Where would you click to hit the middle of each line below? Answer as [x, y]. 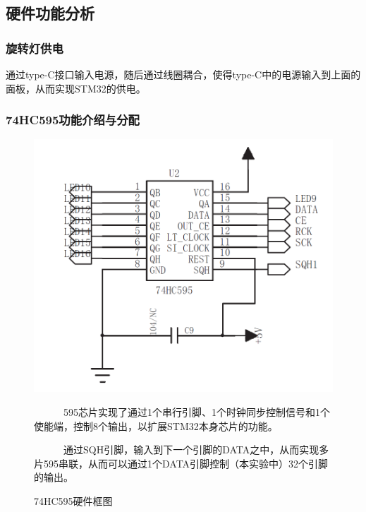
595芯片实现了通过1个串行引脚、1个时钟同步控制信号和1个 [196, 411]
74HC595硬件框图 [73, 500]
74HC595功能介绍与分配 [73, 120]
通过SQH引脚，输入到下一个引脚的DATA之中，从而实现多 [196, 450]
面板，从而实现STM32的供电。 [76, 88]
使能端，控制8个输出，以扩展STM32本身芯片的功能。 [156, 425]
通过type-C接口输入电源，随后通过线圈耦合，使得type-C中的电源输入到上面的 [183, 74]
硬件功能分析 [50, 13]
